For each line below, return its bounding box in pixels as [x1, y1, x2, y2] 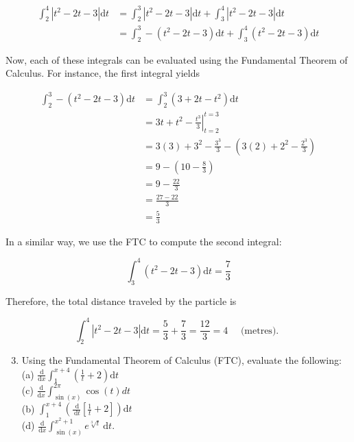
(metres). [240, 326, 279, 336]
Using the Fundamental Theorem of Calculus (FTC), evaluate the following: [21, 353, 342, 367]
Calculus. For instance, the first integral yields [5, 66, 200, 80]
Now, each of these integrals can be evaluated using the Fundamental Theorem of [5, 52, 348, 66]
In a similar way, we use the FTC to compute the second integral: [5, 234, 282, 248]
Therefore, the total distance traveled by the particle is [5, 293, 237, 308]
